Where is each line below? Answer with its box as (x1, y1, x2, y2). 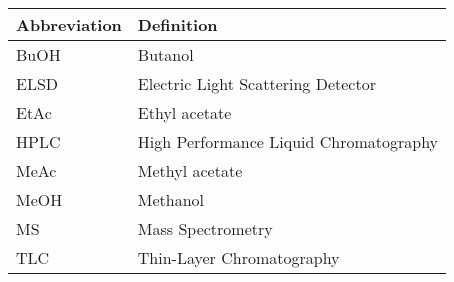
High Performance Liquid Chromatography (137, 130, 439, 153)
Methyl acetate (137, 159, 243, 182)
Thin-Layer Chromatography (137, 246, 340, 269)
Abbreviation (16, 13, 122, 36)
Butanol (137, 43, 194, 66)
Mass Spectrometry (137, 217, 273, 240)
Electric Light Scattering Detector (137, 72, 376, 95)
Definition (137, 13, 218, 36)
